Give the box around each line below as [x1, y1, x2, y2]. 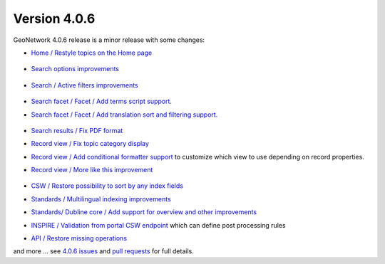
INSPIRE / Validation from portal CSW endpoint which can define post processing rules [31, 221, 286, 229]
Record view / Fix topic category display [31, 139, 150, 148]
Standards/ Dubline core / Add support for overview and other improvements [31, 208, 257, 216]
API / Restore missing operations [31, 234, 128, 243]
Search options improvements [31, 65, 119, 73]
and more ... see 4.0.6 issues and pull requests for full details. [13, 247, 194, 255]
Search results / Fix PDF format [31, 126, 123, 134]
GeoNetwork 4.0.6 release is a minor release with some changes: [13, 36, 205, 44]
